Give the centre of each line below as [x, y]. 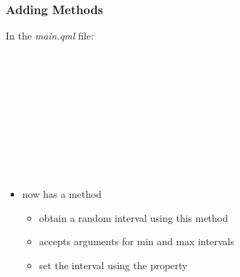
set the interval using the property [113, 265]
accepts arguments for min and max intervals [137, 241]
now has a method [62, 194]
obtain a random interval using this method [134, 217]
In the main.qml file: [50, 36]
